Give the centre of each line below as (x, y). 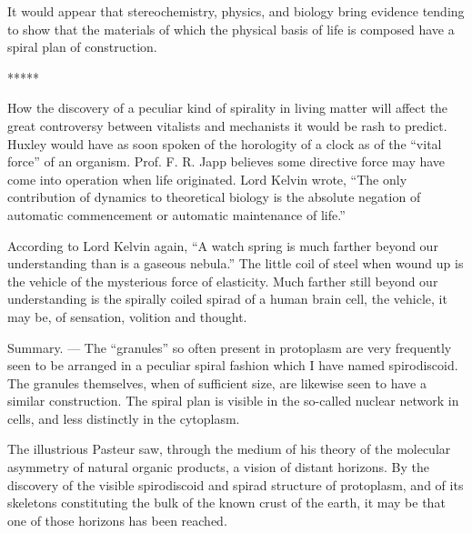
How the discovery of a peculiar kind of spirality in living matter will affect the (228, 108)
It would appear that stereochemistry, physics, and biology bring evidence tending (236, 11)
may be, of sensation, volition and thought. (127, 316)
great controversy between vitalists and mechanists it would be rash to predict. (227, 125)
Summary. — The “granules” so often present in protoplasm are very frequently (230, 347)
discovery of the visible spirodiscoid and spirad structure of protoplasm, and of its (236, 484)
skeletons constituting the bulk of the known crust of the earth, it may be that (226, 503)
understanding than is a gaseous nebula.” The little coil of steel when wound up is (236, 263)
